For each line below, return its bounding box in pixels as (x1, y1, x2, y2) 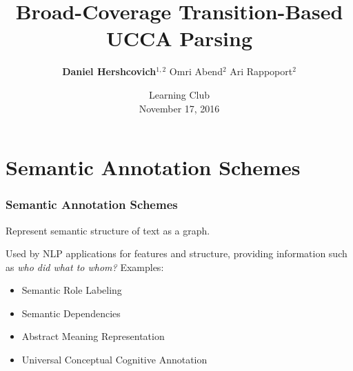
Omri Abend (169, 64, 223, 79)
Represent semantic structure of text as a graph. (6, 223, 210, 237)
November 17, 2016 (139, 101, 220, 115)
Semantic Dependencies (21, 305, 121, 320)
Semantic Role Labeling (21, 283, 122, 297)
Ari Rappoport (230, 64, 293, 79)
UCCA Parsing (105, 24, 253, 52)
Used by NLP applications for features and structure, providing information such (6, 246, 347, 261)
